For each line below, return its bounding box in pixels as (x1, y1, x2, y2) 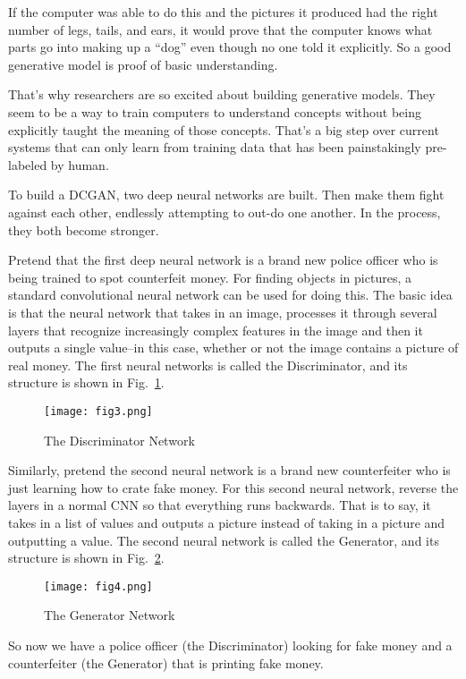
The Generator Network (44, 606, 175, 624)
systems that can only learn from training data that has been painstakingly (8, 138, 421, 157)
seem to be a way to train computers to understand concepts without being (8, 102, 422, 121)
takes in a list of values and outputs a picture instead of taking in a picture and (8, 513, 445, 531)
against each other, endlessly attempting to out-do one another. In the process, (8, 202, 441, 221)
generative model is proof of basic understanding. (8, 55, 278, 73)
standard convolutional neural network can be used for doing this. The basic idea (8, 285, 453, 304)
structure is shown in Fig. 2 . (8, 548, 165, 567)
